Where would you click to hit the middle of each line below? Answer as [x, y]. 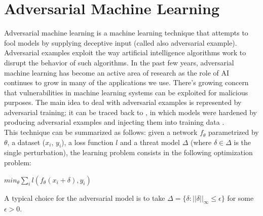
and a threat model [150, 142]
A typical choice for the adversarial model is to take [85, 197]
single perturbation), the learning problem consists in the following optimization [128, 152]
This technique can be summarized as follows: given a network [101, 132]
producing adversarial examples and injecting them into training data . [114, 122]
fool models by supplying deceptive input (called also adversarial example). [121, 42]
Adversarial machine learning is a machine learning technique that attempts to [126, 33]
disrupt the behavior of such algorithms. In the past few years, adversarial [119, 62]
